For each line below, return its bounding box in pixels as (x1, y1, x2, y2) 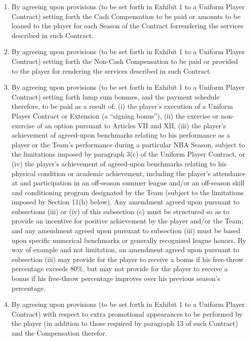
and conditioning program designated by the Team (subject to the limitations (11, 187, 244, 197)
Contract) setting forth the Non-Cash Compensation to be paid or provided (11, 56, 238, 66)
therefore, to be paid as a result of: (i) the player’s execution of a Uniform (11, 101, 233, 111)
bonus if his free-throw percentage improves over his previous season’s (11, 273, 220, 283)
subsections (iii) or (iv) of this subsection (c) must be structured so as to (11, 206, 229, 216)
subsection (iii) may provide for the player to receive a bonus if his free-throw (11, 254, 244, 264)
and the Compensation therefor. (11, 328, 107, 338)
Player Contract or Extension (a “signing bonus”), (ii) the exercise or (11, 110, 219, 120)
